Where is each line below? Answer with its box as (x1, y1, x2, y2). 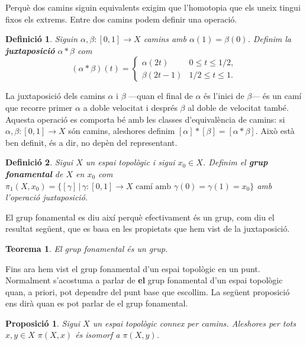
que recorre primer (5, 101, 73, 113)
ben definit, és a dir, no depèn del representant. (5, 136, 178, 148)
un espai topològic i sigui (85, 156, 175, 168)
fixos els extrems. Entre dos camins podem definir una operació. (5, 12, 237, 25)
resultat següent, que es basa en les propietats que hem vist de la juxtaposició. (5, 222, 290, 235)
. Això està (255, 124, 295, 137)
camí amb (136, 182, 172, 191)
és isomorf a (75, 328, 120, 341)
